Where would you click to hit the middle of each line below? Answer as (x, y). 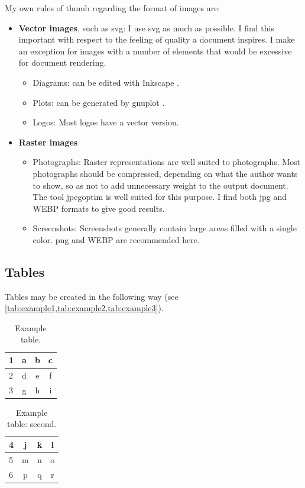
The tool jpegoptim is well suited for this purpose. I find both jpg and (160, 197)
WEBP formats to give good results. (99, 208)
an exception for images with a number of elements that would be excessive (155, 51)
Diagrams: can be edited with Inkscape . (106, 82)
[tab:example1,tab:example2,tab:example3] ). (84, 308)
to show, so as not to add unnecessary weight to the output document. (160, 185)
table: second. (32, 424)
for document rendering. (62, 62)
